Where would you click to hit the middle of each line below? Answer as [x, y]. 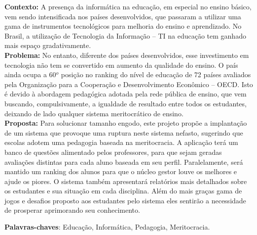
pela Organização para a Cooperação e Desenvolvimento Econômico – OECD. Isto [129, 84]
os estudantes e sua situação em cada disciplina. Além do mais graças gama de [123, 191]
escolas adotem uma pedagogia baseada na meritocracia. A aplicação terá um [121, 142]
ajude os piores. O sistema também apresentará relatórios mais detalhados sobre [126, 181]
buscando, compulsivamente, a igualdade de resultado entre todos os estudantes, [126, 103]
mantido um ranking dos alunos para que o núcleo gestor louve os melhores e [121, 171]
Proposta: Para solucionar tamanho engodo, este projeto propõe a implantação [126, 123]
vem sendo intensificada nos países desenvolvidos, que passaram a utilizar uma [123, 16]
